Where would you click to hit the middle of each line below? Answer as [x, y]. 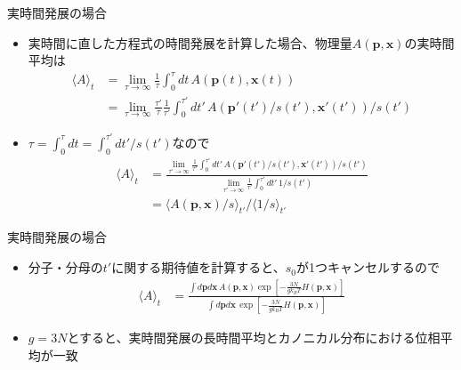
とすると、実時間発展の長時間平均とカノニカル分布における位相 [254, 338]
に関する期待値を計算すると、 [198, 267]
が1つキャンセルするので [368, 267]
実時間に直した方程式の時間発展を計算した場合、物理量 [190, 42]
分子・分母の [65, 267]
